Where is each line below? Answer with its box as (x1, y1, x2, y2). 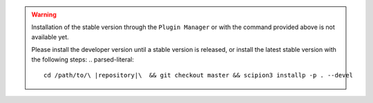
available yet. (31, 32, 69, 41)
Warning (31, 10, 57, 19)
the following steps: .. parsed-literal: (31, 55, 134, 64)
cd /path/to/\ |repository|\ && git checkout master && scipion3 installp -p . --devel (44, 71, 354, 79)
